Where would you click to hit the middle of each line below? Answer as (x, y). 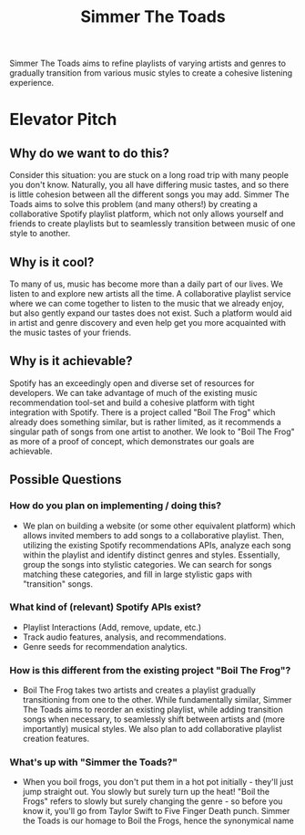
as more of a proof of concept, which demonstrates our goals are (132, 441)
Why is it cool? (52, 262)
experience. (32, 83)
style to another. (40, 234)
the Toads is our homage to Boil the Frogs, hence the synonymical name (158, 821)
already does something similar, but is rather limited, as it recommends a (146, 422)
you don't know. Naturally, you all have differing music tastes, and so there (149, 185)
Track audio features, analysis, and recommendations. (124, 637)
